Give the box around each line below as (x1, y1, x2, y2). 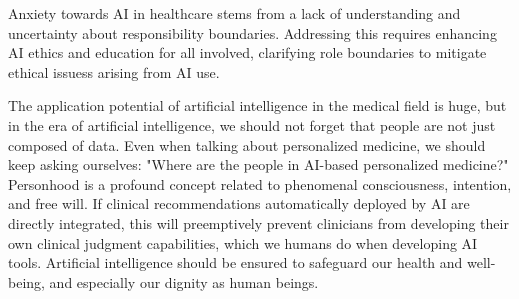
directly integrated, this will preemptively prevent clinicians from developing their (8, 212, 509, 233)
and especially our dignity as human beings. (49, 271, 319, 292)
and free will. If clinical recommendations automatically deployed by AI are (8, 193, 470, 214)
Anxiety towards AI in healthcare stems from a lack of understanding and (8, 3, 461, 23)
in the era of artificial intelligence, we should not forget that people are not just (8, 114, 496, 135)
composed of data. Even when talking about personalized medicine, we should (8, 134, 486, 155)
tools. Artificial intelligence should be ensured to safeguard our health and (8, 252, 463, 273)
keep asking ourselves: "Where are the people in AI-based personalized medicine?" (8, 154, 509, 175)
